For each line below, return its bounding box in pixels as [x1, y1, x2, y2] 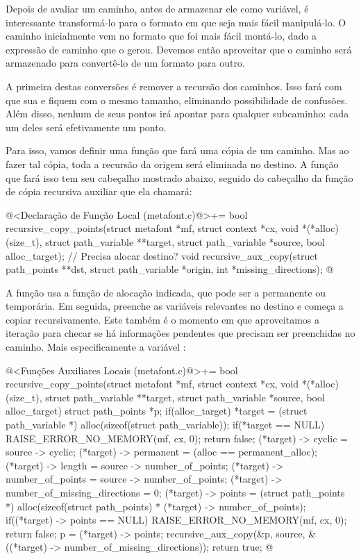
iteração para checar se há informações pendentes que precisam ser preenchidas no [6, 326, 355, 340]
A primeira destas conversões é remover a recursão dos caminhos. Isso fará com [6, 78, 342, 93]
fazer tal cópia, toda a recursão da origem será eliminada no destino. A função [6, 156, 339, 171]
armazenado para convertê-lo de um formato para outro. [6, 56, 245, 70]
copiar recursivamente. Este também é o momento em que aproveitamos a [6, 312, 319, 326]
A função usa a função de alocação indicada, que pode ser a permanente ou [6, 285, 326, 299]
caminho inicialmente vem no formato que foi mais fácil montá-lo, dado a [6, 28, 317, 43]
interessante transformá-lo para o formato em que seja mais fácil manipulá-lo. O [6, 15, 346, 29]
